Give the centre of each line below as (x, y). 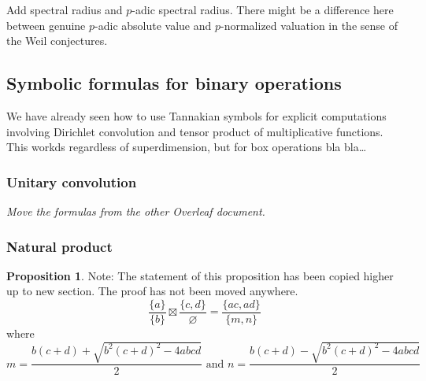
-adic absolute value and (153, 25)
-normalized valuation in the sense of (309, 25)
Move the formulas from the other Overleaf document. (136, 211)
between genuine (46, 25)
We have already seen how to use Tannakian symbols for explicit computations (196, 115)
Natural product (59, 246)
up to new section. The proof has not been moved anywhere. (152, 291)
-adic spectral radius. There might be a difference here (263, 9)
